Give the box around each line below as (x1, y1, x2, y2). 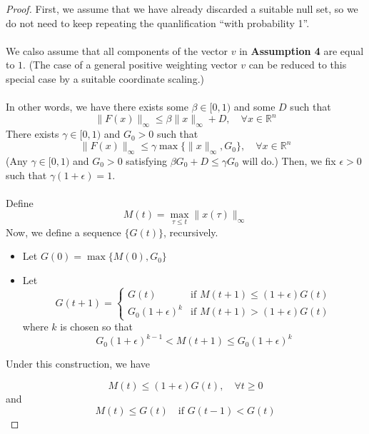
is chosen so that (60, 319, 133, 334)
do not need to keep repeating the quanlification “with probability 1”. (6, 15, 310, 30)
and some (233, 99, 276, 114)
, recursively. (163, 224, 218, 239)
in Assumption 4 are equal (239, 43, 364, 58)
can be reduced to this (248, 57, 347, 72)
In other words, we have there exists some (6, 99, 188, 114)
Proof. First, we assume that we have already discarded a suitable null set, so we (6, 1, 358, 16)
